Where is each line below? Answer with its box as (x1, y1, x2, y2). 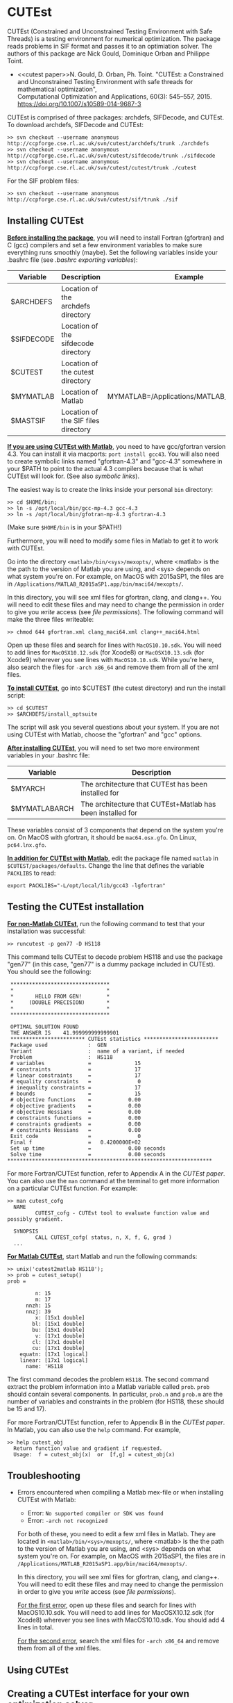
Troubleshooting (7, 1470, 81, 1481)
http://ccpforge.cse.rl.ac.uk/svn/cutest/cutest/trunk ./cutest (7, 164, 197, 171)
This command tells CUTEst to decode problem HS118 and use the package (7, 953, 223, 961)
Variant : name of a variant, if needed (10, 1047, 185, 1055)
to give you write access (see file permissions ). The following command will (7, 607, 224, 616)
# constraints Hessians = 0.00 (10, 1126, 141, 1133)
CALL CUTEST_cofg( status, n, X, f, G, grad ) (35, 1234, 172, 1241)
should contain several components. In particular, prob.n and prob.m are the (7, 1390, 223, 1398)
